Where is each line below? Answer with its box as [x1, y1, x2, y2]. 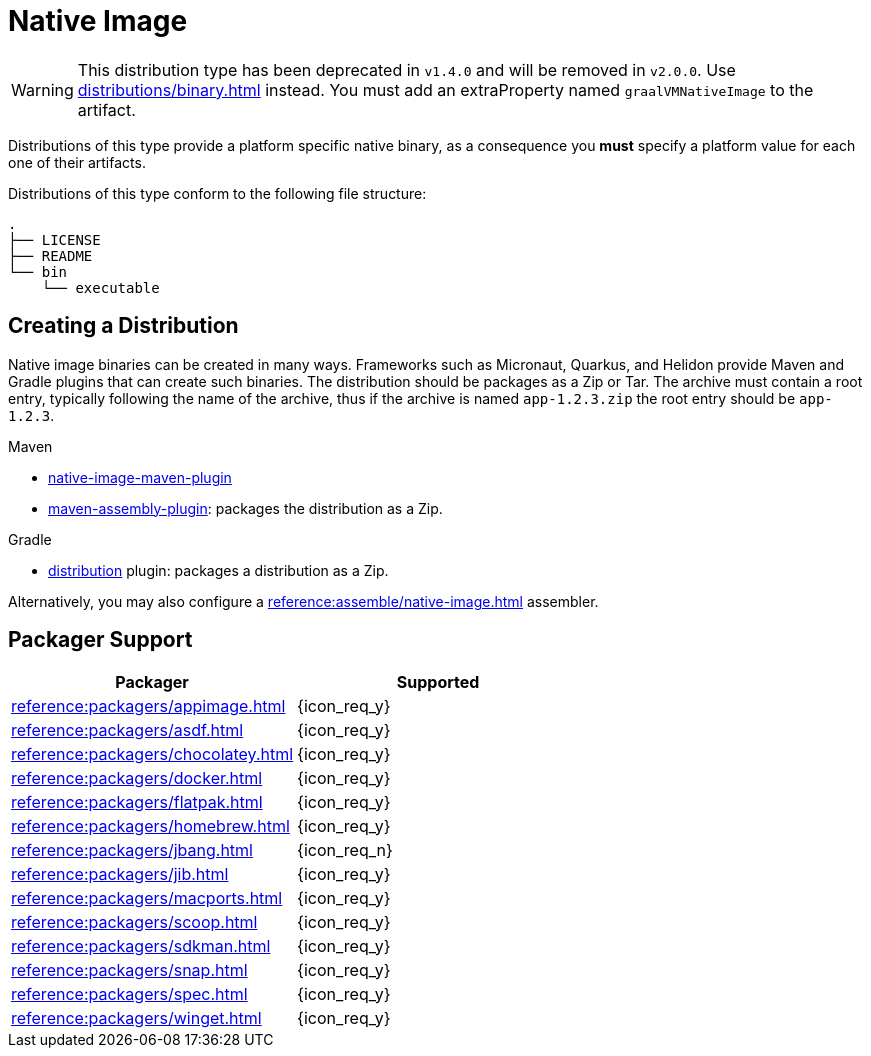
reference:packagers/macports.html [11, 888, 283, 909]
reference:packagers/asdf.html [11, 720, 244, 741]
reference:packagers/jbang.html [11, 840, 253, 861]
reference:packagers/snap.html [11, 960, 248, 981]
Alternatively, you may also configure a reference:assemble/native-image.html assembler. [8, 592, 599, 610]
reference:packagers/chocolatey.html [11, 744, 294, 765]
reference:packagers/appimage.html [11, 696, 286, 717]
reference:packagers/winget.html [11, 1008, 262, 1029]
